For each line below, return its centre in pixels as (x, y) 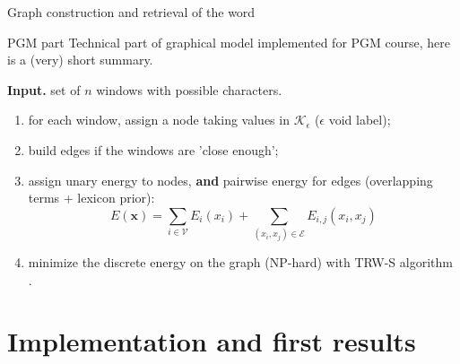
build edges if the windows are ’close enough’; (153, 149)
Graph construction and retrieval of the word (131, 12)
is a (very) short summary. (80, 60)
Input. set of (44, 89)
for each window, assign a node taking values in (159, 120)
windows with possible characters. (189, 89)
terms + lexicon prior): (91, 198)
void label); (360, 120)
